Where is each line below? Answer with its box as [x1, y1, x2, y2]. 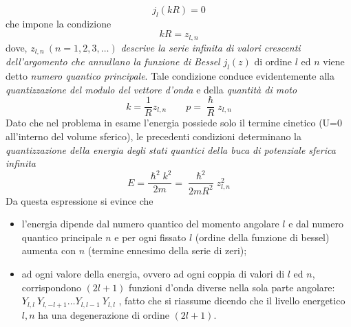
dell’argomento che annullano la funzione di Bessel [6, 54, 220, 69]
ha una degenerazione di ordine [38, 307, 169, 322]
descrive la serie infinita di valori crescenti [120, 40, 301, 54]
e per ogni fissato [114, 229, 187, 244]
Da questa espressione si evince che [6, 193, 153, 207]
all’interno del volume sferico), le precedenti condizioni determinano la [6, 128, 301, 143]
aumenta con [21, 243, 76, 258]
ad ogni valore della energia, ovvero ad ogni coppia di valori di [21, 267, 285, 280]
